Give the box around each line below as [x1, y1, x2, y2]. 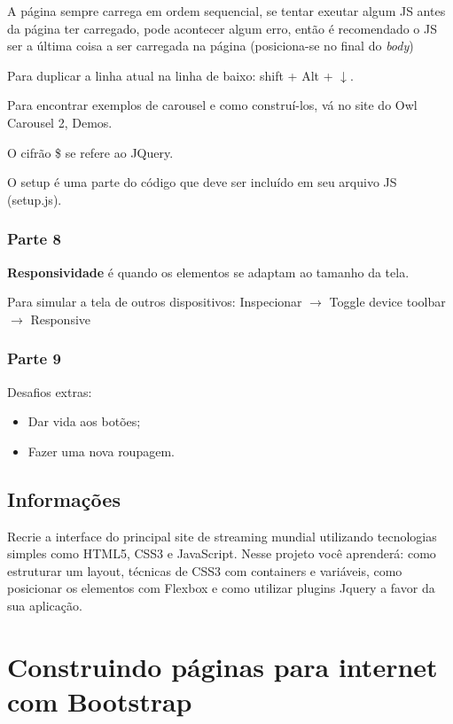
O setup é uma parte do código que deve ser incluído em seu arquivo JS [7, 173, 397, 191]
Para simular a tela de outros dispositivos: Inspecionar [7, 292, 302, 311]
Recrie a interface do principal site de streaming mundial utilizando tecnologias [7, 526, 437, 545]
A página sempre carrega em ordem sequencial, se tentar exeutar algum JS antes [7, 2, 446, 19]
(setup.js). [7, 190, 62, 208]
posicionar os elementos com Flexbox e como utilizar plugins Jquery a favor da [7, 579, 435, 597]
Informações [7, 485, 121, 512]
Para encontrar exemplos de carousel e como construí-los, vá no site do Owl [7, 96, 418, 114]
